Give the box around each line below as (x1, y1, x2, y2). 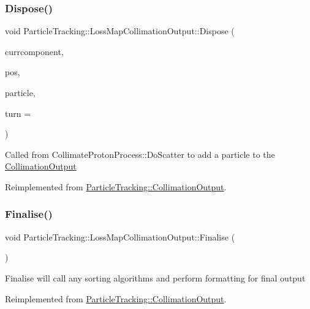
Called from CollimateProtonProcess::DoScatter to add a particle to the (5, 147, 275, 160)
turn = (5, 106, 31, 119)
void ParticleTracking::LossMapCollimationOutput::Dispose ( (5, 24, 235, 37)
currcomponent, (5, 45, 64, 58)
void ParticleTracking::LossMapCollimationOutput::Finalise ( (5, 230, 235, 243)
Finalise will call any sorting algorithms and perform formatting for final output (5, 271, 306, 284)
